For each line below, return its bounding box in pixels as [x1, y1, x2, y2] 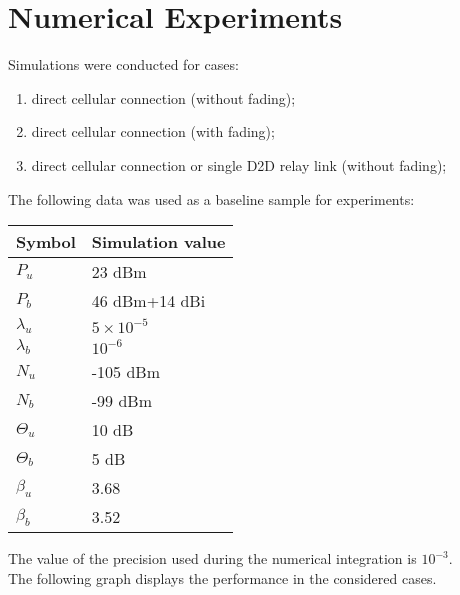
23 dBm [91, 260, 147, 284]
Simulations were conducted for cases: [8, 54, 239, 75]
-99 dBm [91, 389, 153, 413]
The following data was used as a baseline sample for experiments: [8, 188, 415, 209]
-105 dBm [91, 360, 161, 384]
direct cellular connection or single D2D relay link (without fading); [31, 154, 447, 175]
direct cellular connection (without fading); [31, 87, 296, 108]
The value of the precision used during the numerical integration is [8, 548, 417, 569]
